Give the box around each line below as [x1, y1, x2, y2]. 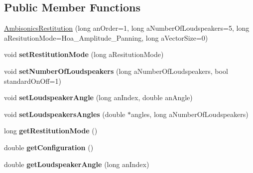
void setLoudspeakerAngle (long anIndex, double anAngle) [4, 92, 193, 103]
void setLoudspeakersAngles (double [4, 109, 126, 119]
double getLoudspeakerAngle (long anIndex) [4, 159, 149, 169]
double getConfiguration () [4, 142, 94, 152]
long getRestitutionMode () [4, 125, 98, 136]
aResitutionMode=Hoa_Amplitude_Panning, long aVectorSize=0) [4, 32, 208, 43]
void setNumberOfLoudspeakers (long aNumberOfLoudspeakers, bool [4, 65, 228, 76]
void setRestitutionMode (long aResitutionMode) [4, 49, 164, 59]
